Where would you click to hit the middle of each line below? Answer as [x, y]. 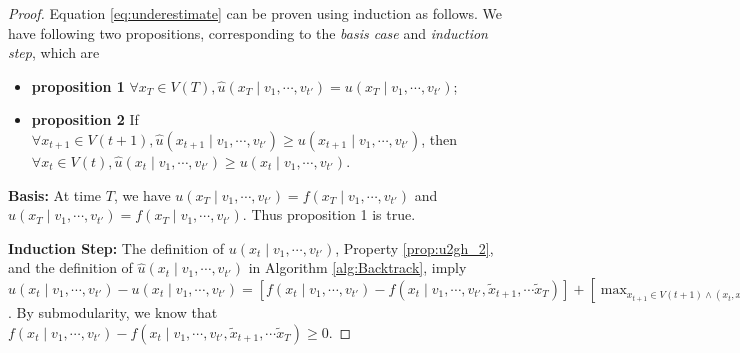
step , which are [54, 52]
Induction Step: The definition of [116, 247]
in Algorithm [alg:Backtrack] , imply [357, 267]
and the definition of [70, 267]
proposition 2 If [85, 119]
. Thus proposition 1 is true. [329, 214]
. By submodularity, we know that [113, 311]
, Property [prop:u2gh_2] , [414, 247]
